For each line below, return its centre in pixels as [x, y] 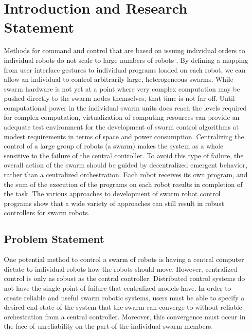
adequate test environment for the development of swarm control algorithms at [122, 127]
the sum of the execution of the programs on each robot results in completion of [123, 184]
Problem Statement [54, 239]
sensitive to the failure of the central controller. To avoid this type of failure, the [124, 155]
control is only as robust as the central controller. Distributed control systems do [125, 278]
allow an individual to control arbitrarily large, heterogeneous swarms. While [119, 79]
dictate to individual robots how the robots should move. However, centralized [121, 269]
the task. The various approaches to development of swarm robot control [112, 194]
